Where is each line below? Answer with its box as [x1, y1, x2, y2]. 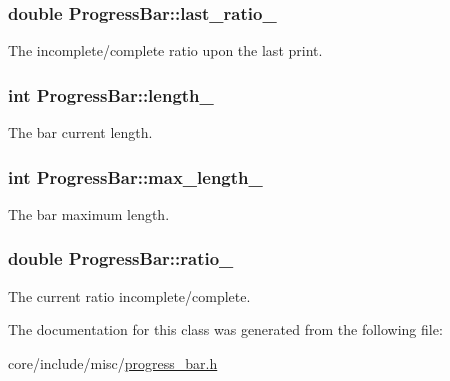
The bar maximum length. [8, 203, 170, 224]
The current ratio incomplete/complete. [8, 285, 251, 306]
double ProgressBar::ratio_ [8, 246, 234, 271]
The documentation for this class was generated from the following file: [8, 319, 443, 340]
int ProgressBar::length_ [8, 82, 214, 107]
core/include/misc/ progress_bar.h [8, 352, 218, 373]
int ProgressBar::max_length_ [8, 164, 263, 189]
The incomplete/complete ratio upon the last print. [8, 40, 323, 61]
